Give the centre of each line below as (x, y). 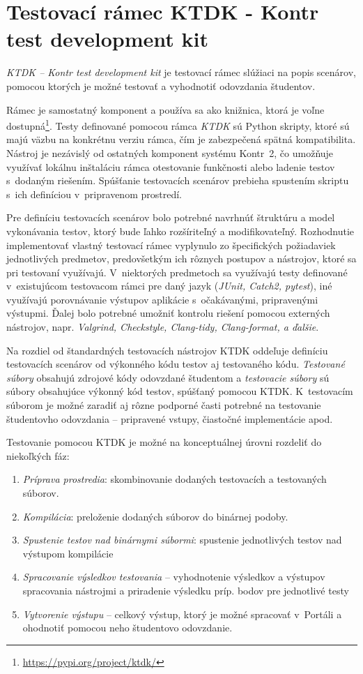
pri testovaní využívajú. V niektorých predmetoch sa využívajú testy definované (177, 272)
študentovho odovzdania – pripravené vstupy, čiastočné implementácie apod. (170, 418)
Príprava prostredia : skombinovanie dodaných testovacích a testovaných (175, 479)
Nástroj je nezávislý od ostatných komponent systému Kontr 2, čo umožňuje (170, 152)
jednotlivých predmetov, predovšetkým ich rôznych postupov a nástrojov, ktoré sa (181, 259)
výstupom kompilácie (68, 553)
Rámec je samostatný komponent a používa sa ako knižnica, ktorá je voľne (165, 109)
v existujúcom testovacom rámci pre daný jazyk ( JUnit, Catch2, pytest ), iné (169, 286)
